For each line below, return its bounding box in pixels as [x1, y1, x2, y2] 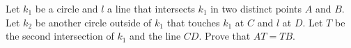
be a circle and [35, 1, 98, 15]
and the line [130, 29, 181, 43]
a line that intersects [107, 1, 195, 15]
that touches [166, 15, 220, 29]
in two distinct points [210, 1, 302, 15]
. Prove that [198, 29, 251, 43]
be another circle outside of [35, 15, 152, 29]
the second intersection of [6, 29, 114, 43]
